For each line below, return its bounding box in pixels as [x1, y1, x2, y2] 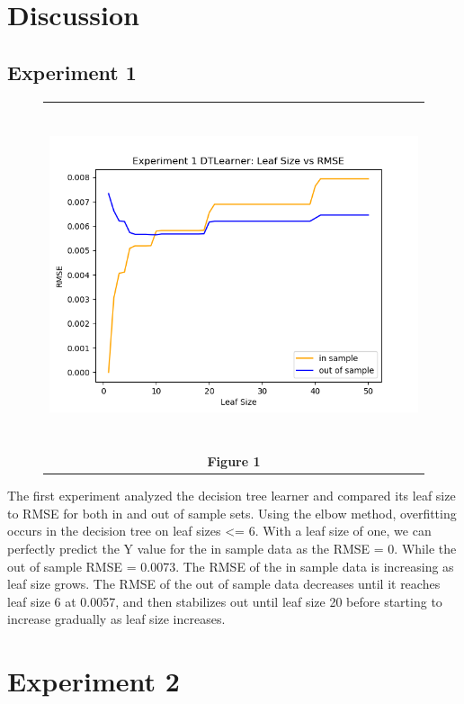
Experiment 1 [7, 58, 137, 86]
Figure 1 [207, 452, 261, 471]
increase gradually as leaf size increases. [7, 609, 226, 628]
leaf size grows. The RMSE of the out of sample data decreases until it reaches [7, 574, 441, 593]
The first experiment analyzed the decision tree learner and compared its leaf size [7, 486, 456, 505]
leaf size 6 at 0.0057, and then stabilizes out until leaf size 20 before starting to [7, 591, 442, 610]
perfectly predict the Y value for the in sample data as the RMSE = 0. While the [7, 538, 457, 557]
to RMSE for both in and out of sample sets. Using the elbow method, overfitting [7, 503, 457, 522]
